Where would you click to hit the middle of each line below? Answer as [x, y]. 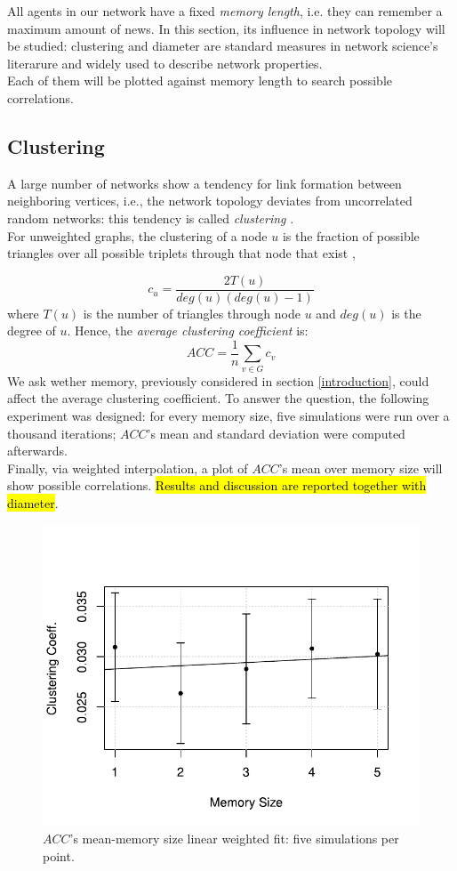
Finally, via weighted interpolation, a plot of [128, 468]
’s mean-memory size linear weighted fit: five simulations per [234, 839]
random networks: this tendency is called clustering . [151, 218]
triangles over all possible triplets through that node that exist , [181, 253]
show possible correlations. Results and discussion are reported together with [217, 485]
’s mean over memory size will [361, 468]
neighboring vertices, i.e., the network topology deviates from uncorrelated [210, 201]
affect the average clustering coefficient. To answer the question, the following [218, 398]
